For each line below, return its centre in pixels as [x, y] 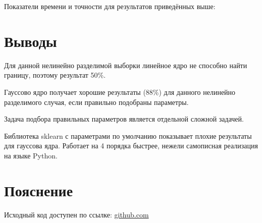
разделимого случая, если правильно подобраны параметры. [96, 102]
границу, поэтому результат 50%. [55, 75]
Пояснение [39, 190]
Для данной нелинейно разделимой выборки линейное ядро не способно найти [126, 65]
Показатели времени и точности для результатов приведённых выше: [110, 6]
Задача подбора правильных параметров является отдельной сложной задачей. [124, 119]
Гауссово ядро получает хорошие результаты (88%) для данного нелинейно [120, 92]
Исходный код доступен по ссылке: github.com [76, 214]
